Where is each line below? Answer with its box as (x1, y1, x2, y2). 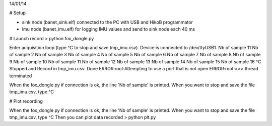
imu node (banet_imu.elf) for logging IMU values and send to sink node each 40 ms (22, 26, 195, 32)
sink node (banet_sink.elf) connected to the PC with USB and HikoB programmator (22, 19, 193, 25)
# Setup (9, 10, 26, 16)
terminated (9, 73, 32, 79)
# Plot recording (9, 98, 43, 104)
